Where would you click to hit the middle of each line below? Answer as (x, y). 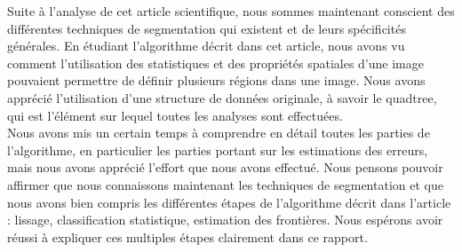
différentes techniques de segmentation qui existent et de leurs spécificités (207, 28)
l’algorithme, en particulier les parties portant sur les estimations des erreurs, (218, 150)
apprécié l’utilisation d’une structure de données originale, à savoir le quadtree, (222, 97)
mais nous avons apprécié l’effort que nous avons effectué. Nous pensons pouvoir (225, 167)
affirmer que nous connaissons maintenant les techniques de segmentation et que (225, 184)
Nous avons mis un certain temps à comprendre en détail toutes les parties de (219, 133)
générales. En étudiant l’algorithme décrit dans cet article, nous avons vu (206, 46)
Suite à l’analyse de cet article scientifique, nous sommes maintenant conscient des (231, 11)
